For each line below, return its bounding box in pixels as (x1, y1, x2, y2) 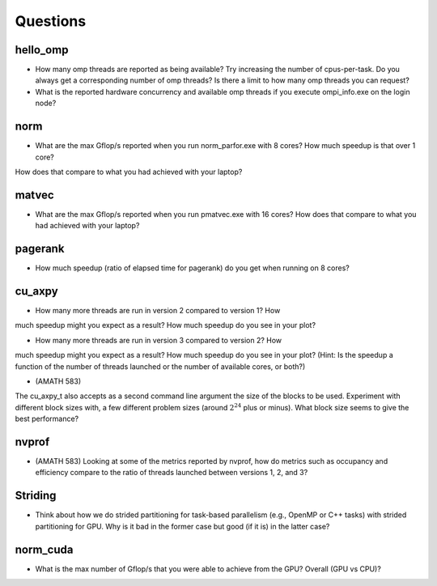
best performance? (15, 414, 79, 424)
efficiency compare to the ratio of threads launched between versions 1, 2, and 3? (35, 468, 308, 478)
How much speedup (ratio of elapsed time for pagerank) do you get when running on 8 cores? (35, 263, 350, 273)
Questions (15, 12, 87, 30)
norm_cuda (15, 542, 74, 556)
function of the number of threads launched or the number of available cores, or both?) (15, 361, 306, 372)
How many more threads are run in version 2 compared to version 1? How (35, 306, 281, 316)
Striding (15, 489, 57, 503)
